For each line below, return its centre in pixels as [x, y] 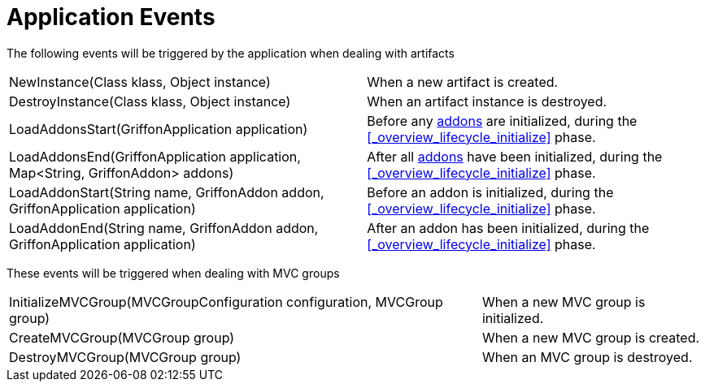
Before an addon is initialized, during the [490, 192]
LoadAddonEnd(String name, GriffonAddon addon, [164, 228]
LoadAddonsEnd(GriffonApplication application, [155, 156]
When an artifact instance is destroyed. [487, 101]
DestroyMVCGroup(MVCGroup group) [125, 357]
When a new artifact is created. [463, 82]
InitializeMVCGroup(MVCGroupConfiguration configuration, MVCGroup [226, 302]
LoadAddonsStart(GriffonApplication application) [159, 129]
